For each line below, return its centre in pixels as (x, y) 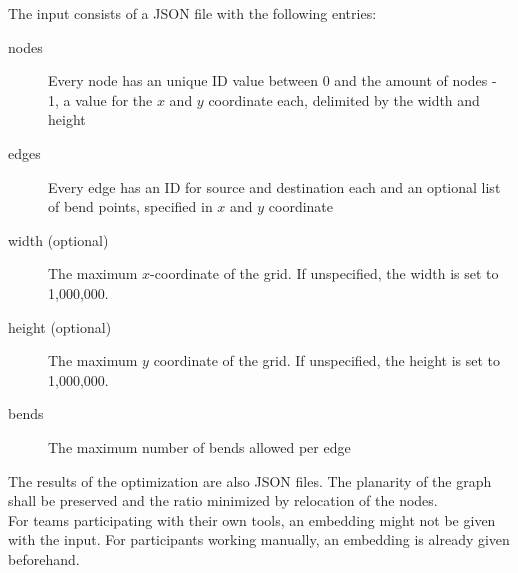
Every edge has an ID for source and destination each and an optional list (274, 186)
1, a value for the (100, 99)
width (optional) (58, 239)
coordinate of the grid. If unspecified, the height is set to (327, 360)
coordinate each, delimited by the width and (344, 99)
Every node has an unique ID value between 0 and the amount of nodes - (272, 80)
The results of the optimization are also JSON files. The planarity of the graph (250, 480)
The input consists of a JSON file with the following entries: (192, 13)
